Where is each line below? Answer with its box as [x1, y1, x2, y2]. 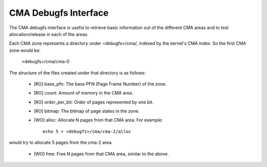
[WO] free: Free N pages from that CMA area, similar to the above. [34, 151, 169, 157]
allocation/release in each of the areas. [9, 31, 89, 37]
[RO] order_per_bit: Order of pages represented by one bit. [34, 99, 154, 105]
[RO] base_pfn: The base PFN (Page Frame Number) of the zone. [34, 81, 167, 87]
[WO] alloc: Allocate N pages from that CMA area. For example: [34, 117, 163, 123]
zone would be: [9, 47, 41, 53]
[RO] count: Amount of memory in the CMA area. [34, 90, 133, 96]
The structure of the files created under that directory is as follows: [9, 69, 146, 76]
